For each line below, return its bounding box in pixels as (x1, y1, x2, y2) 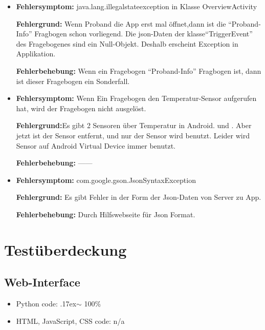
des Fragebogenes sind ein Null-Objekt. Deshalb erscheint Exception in (16, 38, 238, 49)
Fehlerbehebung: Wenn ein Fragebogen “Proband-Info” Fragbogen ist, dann (16, 65, 261, 76)
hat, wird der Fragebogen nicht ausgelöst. (16, 102, 146, 113)
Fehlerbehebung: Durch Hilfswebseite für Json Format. (16, 209, 195, 219)
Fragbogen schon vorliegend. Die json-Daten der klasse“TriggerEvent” (34, 28, 253, 39)
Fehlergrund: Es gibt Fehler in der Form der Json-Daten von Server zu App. (16, 192, 261, 202)
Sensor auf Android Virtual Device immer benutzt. (16, 140, 175, 151)
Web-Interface (4, 274, 80, 290)
